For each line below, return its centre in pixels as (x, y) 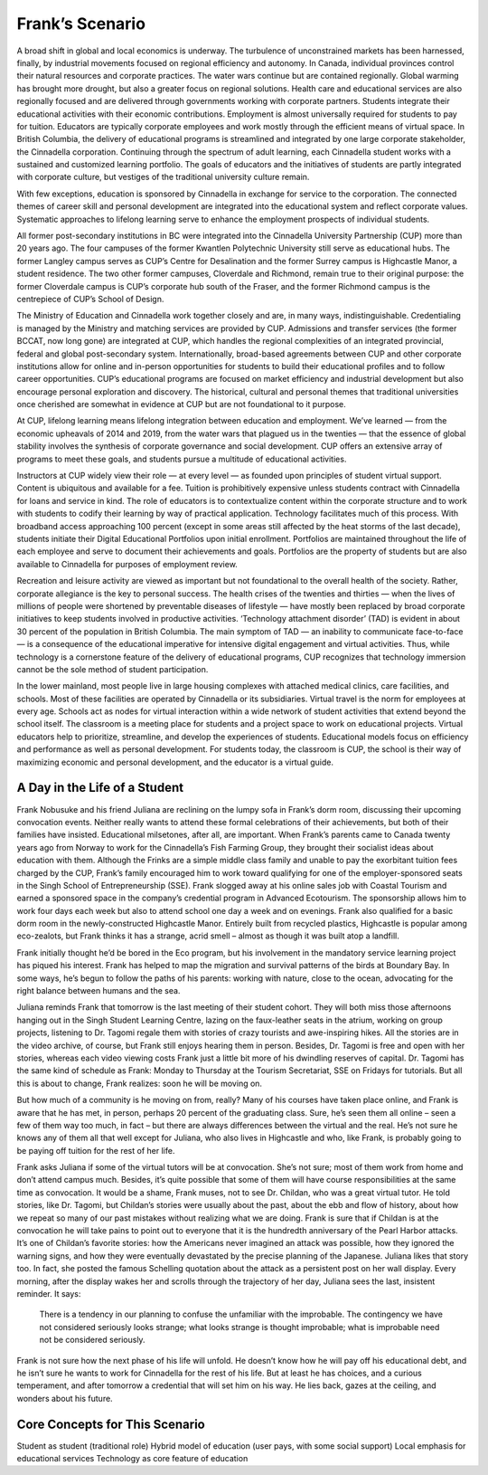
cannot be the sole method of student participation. (113, 669)
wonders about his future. (65, 1398)
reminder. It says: (49, 1294)
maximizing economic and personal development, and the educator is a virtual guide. (175, 762)
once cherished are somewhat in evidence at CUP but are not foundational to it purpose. (182, 404)
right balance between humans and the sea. (99, 991)
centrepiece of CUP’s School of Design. (90, 299)
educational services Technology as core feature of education (132, 1459)
